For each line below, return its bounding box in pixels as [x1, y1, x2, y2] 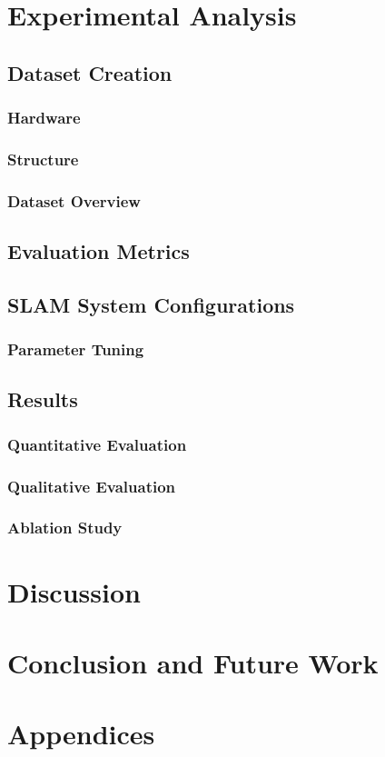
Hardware [7, 106, 81, 129]
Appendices [7, 715, 155, 752]
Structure [7, 147, 79, 170]
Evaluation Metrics [7, 237, 190, 265]
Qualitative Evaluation [7, 474, 176, 497]
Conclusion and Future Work [7, 643, 379, 681]
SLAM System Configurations [7, 290, 295, 318]
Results [7, 385, 78, 413]
